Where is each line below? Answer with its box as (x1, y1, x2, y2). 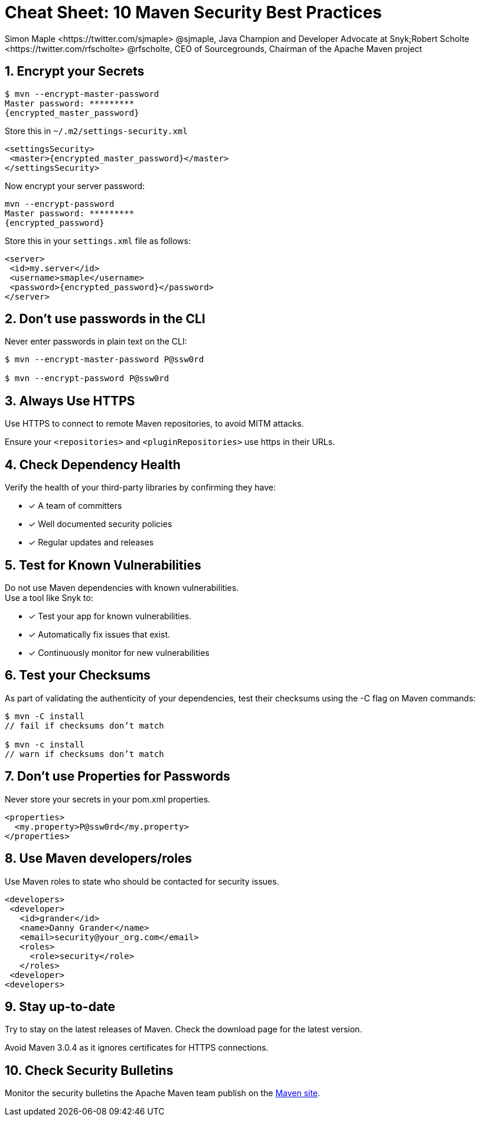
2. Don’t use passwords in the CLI (5, 311, 205, 327)
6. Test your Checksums (5, 668, 151, 683)
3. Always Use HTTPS (5, 393, 135, 408)
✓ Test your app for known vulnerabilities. (28, 610, 192, 621)
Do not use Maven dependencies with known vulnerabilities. (5, 582, 239, 593)
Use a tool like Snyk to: (5, 592, 93, 603)
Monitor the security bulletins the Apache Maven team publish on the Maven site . (5, 1088, 321, 1099)
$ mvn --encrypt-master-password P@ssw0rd (5, 355, 204, 365)
